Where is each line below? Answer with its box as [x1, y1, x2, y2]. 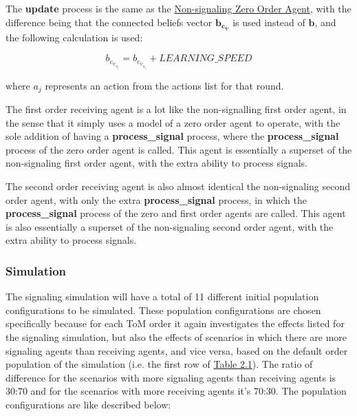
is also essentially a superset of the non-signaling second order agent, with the [6, 219, 334, 233]
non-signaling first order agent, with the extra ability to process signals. [6, 156, 307, 170]
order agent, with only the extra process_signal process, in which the [6, 192, 307, 207]
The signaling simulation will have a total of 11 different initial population [6, 289, 319, 304]
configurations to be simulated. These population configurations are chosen [6, 302, 321, 317]
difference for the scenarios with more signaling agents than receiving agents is [6, 370, 336, 384]
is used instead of [232, 14, 305, 29]
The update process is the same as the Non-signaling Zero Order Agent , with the [6, 1, 351, 15]
